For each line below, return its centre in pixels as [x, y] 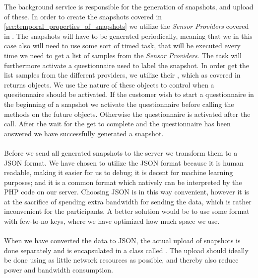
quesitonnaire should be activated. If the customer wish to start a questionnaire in [129, 94]
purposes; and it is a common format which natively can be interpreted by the [123, 182]
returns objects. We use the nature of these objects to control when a [109, 84]
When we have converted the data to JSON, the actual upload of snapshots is [122, 240]
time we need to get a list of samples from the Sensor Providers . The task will [123, 55]
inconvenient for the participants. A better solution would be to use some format [127, 211]
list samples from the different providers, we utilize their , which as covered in [122, 75]
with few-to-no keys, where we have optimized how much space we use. [112, 221]
